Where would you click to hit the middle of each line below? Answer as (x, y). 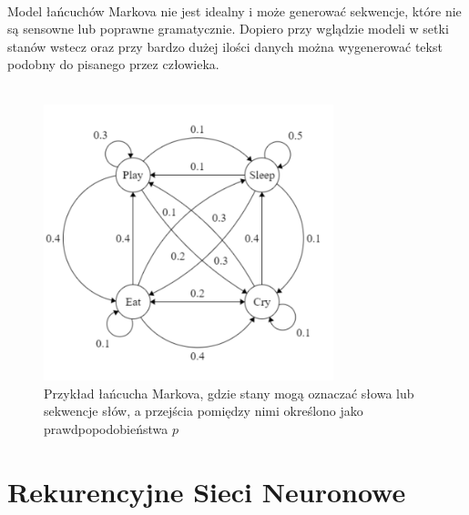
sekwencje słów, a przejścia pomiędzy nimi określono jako (204, 411)
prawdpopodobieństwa (106, 429)
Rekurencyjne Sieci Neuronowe (207, 491)
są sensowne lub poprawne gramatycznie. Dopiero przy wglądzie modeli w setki (228, 29)
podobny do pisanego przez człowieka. (113, 64)
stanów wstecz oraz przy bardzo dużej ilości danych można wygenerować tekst (225, 46)
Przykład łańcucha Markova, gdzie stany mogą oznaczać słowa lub (229, 393)
